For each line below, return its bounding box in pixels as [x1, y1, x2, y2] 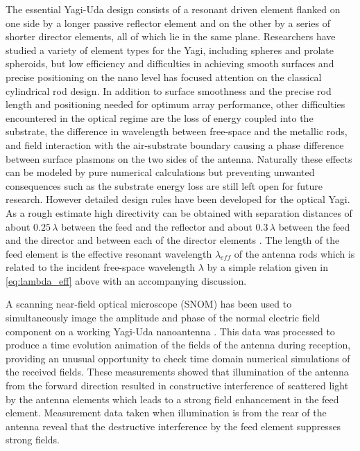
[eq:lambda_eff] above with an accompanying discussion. [6, 273, 247, 288]
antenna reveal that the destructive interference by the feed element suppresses [6, 418, 341, 433]
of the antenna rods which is [234, 246, 355, 260]
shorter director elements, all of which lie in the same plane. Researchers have [6, 29, 336, 44]
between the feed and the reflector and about [61, 219, 252, 233]
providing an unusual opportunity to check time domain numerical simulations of [6, 351, 350, 365]
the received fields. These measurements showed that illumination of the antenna [6, 364, 349, 379]
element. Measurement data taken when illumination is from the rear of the [6, 405, 327, 420]
